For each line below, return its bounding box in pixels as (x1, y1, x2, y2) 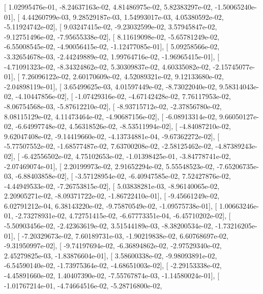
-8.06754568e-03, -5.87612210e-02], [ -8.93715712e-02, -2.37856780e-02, (4, 101, 222, 111)
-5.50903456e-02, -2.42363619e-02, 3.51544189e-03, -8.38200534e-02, (4, 220, 213, 231)
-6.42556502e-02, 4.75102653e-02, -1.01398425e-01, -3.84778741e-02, (21, 150, 231, 161)
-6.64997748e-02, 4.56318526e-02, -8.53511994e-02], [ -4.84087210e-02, (15, 121, 231, 132)
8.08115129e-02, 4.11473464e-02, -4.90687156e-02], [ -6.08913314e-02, (4, 111, 217, 121)
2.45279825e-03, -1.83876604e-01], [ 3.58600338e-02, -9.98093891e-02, (4, 250, 217, 260)
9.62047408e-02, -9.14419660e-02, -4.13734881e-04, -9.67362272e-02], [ (4, 130, 220, 141)
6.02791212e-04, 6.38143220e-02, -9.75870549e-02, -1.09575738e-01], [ (4, 200, 217, 211)
